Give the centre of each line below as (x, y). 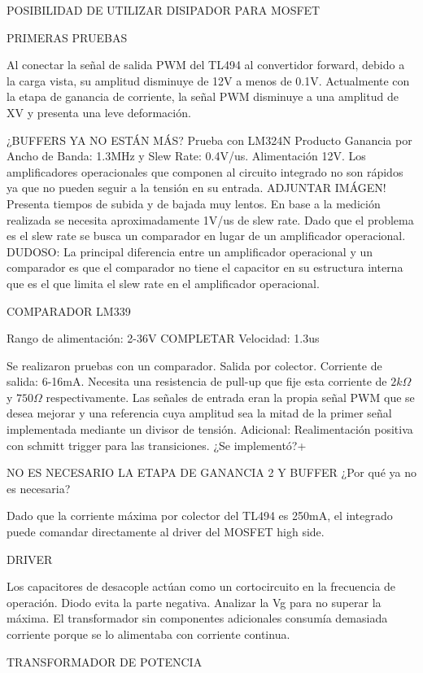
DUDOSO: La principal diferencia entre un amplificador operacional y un (190, 251)
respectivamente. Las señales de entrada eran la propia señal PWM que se (230, 397)
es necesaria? (39, 488)
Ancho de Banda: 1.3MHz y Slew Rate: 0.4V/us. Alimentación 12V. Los (186, 156)
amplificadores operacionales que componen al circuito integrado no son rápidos (205, 171)
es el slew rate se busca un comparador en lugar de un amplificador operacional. (206, 236)
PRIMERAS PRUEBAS (67, 37)
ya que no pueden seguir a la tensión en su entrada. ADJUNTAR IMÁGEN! (196, 188)
